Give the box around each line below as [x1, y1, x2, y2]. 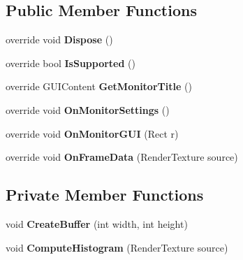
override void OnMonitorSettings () [6, 102, 170, 117]
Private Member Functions [6, 184, 204, 205]
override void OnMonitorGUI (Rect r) [6, 126, 179, 140]
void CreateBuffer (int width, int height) [6, 216, 188, 231]
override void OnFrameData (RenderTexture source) [6, 150, 238, 164]
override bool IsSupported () [6, 55, 136, 70]
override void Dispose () [6, 32, 113, 47]
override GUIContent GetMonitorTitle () [6, 79, 192, 94]
